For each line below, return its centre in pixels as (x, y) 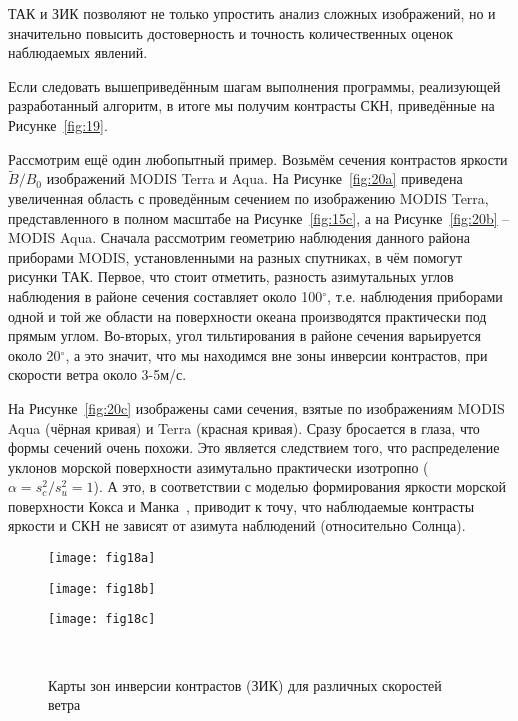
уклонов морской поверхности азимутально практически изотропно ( (218, 466)
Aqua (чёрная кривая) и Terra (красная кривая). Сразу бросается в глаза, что (244, 427)
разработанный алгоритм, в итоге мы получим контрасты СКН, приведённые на (251, 105)
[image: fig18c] (102, 619)
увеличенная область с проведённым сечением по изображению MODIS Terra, (248, 197)
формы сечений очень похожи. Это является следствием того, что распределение (254, 447)
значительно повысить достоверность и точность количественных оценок (231, 32)
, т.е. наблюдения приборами (415, 295)
